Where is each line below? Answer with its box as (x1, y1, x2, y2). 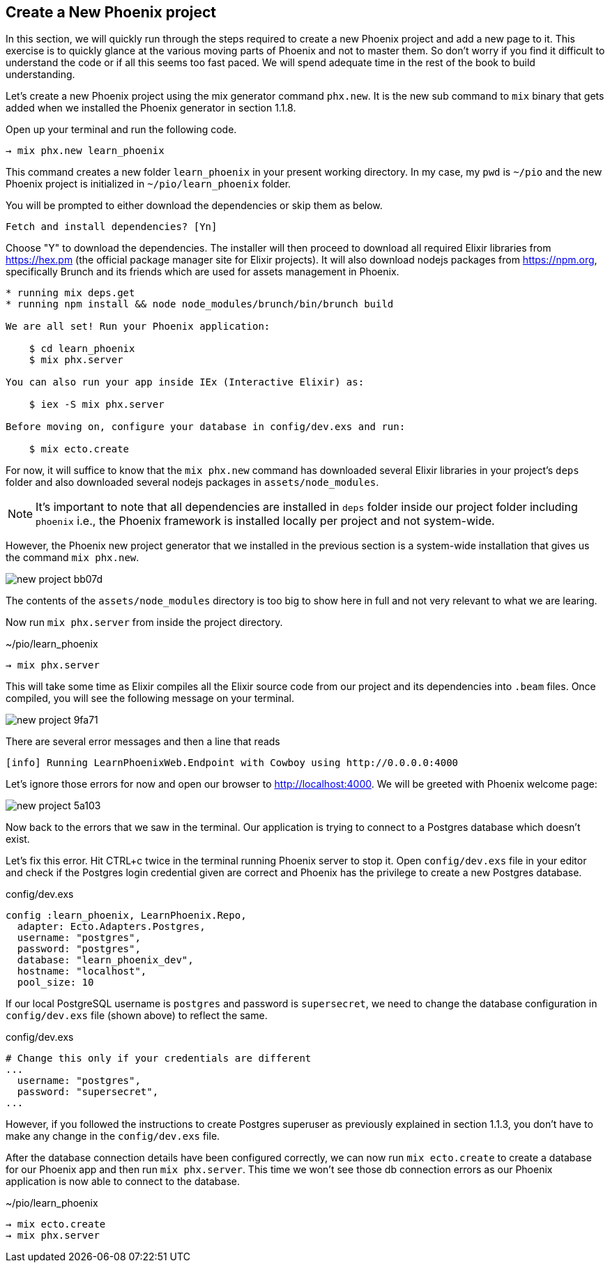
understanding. (6, 68, 75, 81)
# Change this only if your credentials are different (6, 1053, 312, 1064)
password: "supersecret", (17, 1086, 159, 1098)
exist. (6, 833, 30, 846)
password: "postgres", (17, 943, 141, 955)
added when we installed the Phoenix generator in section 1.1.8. (6, 102, 296, 114)
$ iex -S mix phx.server (29, 399, 165, 411)
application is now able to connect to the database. (6, 1175, 241, 1188)
